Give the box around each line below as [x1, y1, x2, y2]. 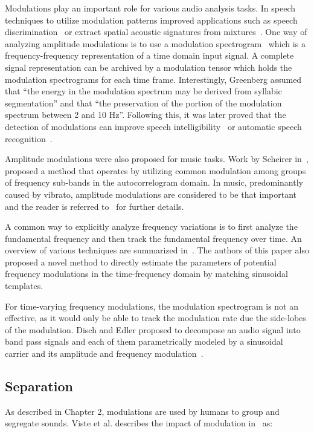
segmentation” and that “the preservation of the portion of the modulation [5, 96, 282, 109]
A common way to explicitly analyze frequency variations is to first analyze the [5, 220, 298, 233]
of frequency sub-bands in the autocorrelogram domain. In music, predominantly [5, 176, 303, 189]
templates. [5, 279, 43, 292]
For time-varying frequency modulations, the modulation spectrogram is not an [5, 299, 298, 312]
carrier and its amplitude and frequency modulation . [5, 347, 203, 360]
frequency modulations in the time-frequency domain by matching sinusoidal [5, 267, 288, 280]
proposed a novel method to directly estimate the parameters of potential [5, 255, 277, 268]
